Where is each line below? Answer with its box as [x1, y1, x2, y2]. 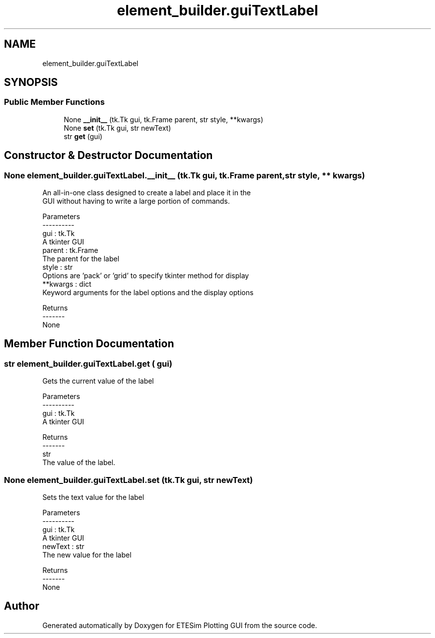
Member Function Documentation [4, 337, 174, 350]
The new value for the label [42, 551, 132, 559]
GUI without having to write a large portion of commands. [42, 197, 230, 206]
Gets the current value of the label [42, 377, 154, 386]
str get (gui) [64, 132, 103, 141]
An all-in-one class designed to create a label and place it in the [42, 188, 251, 197]
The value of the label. [42, 458, 116, 467]
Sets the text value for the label [42, 493, 145, 501]
